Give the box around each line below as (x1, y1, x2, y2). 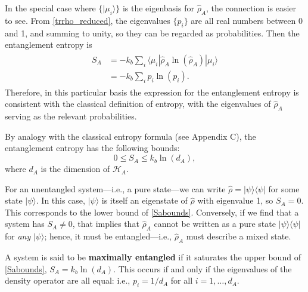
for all (170, 274, 193, 287)
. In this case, (36, 194, 85, 207)
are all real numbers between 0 (191, 14, 303, 26)
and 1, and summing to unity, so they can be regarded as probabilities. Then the (5, 26, 300, 39)
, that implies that (72, 217, 139, 230)
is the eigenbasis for (122, 2, 194, 14)
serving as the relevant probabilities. (5, 110, 137, 122)
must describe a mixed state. (186, 230, 291, 242)
